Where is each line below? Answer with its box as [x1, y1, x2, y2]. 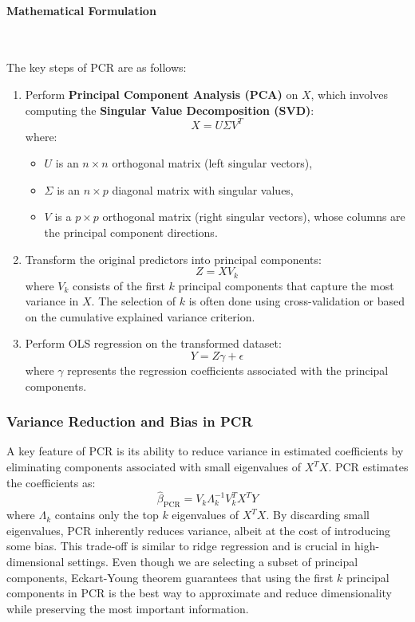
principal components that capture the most [178, 277, 394, 293]
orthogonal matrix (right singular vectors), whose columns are [102, 208, 405, 225]
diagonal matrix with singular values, [112, 181, 294, 198]
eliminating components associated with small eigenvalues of [6, 459, 302, 475]
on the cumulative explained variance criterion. [25, 308, 255, 325]
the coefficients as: [6, 474, 96, 490]
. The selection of [91, 293, 176, 309]
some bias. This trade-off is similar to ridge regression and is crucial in [6, 537, 351, 554]
